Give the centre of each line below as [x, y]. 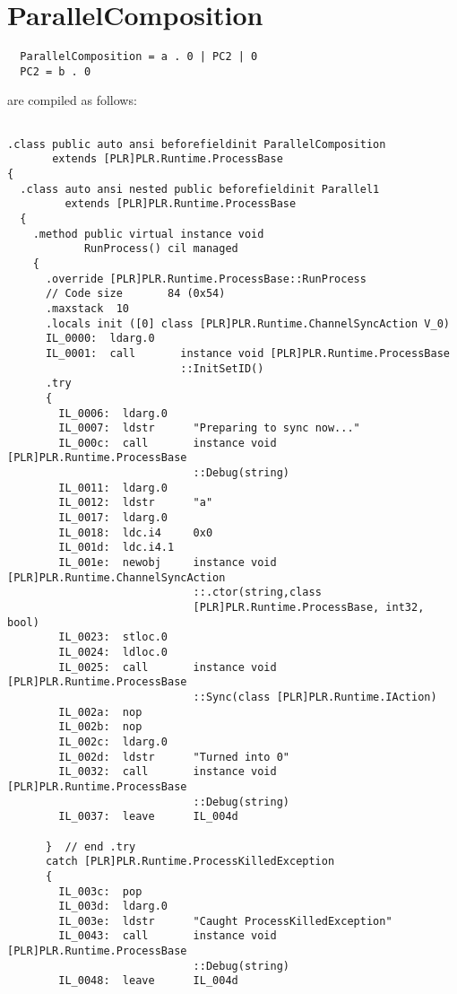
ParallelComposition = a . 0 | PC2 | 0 [139, 57]
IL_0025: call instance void [168, 667]
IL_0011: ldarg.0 [113, 488]
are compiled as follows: [72, 100]
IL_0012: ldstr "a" [136, 503]
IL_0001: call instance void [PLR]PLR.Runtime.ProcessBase [247, 353]
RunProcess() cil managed [161, 249]
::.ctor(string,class [257, 593]
